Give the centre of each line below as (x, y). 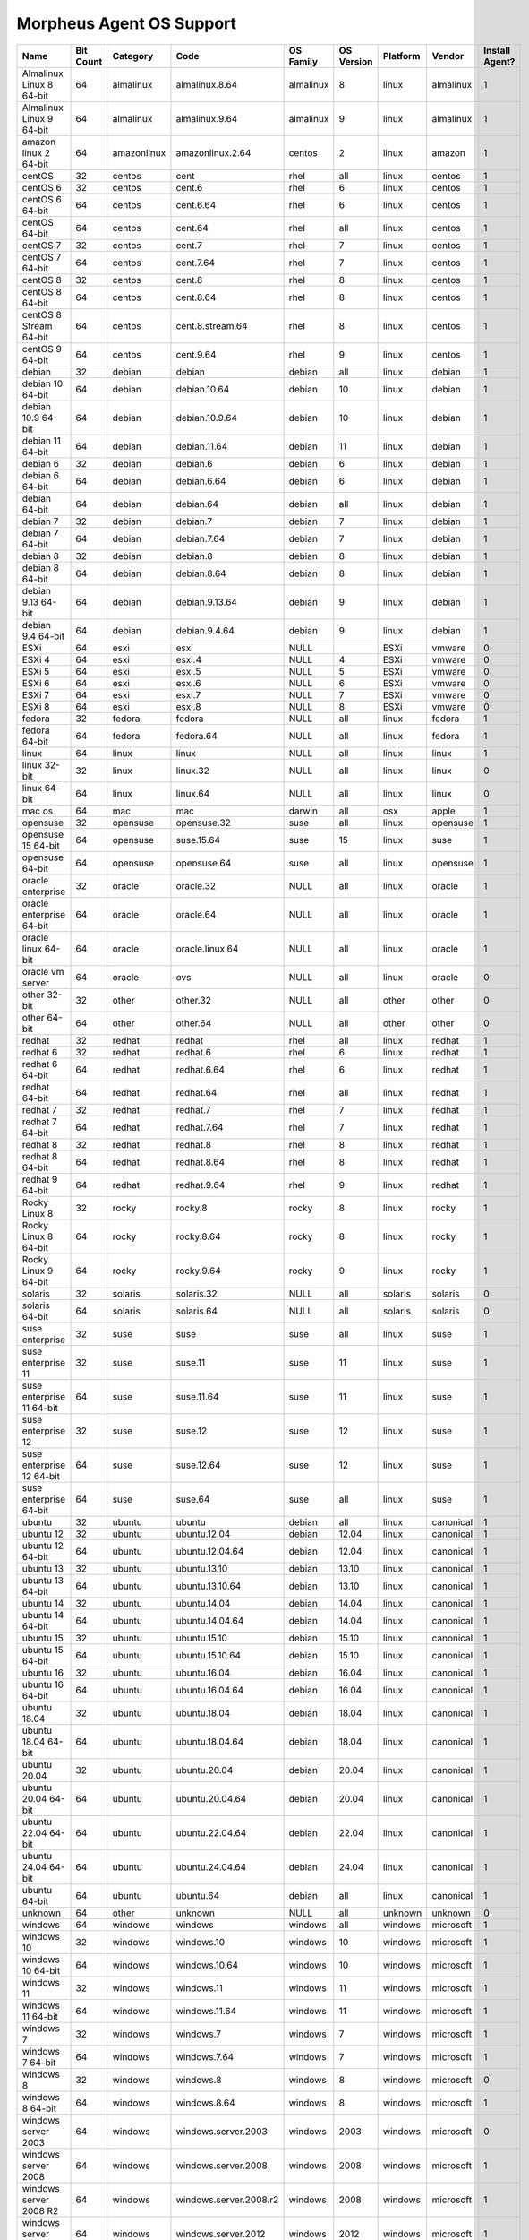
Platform (401, 56)
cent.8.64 (196, 297)
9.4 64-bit (43, 636)
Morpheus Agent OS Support (127, 23)
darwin (303, 811)
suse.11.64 (197, 1396)
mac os (38, 811)
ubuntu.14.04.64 (210, 1620)
